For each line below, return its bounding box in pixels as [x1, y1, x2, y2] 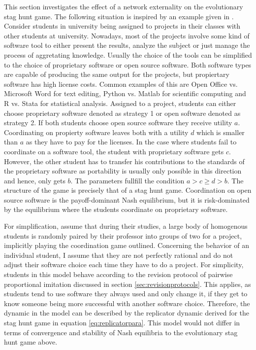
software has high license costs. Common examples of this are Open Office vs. [4, 78, 238, 89]
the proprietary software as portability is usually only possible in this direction [4, 166, 242, 176]
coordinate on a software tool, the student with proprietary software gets [4, 146, 224, 156]
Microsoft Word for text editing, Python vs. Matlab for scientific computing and [4, 88, 246, 99]
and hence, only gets [4, 175, 65, 185]
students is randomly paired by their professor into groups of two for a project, [4, 230, 242, 241]
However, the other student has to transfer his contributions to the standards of [4, 156, 245, 166]
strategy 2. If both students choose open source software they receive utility [4, 117, 232, 128]
